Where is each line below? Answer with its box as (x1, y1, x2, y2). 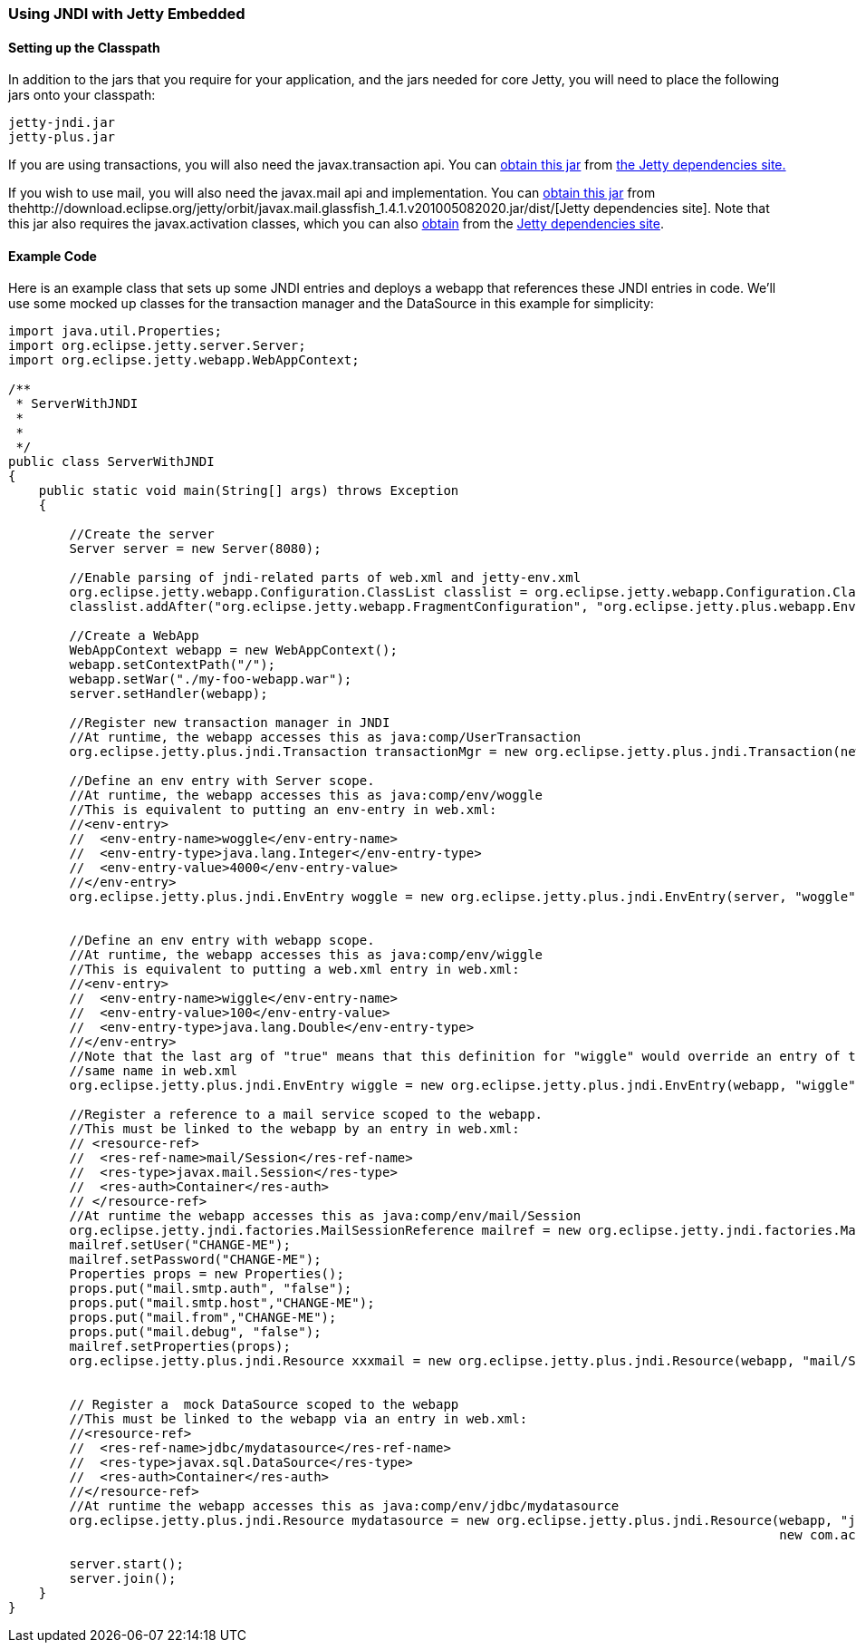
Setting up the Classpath (8, 39, 160, 55)
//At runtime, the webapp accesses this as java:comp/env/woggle (69, 788, 543, 803)
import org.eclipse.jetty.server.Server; (8, 338, 306, 354)
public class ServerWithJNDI (8, 454, 215, 470)
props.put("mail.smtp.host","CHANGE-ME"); (69, 1296, 375, 1311)
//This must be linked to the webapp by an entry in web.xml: (69, 1121, 520, 1137)
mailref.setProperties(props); (69, 1339, 291, 1354)
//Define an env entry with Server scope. (69, 773, 375, 789)
